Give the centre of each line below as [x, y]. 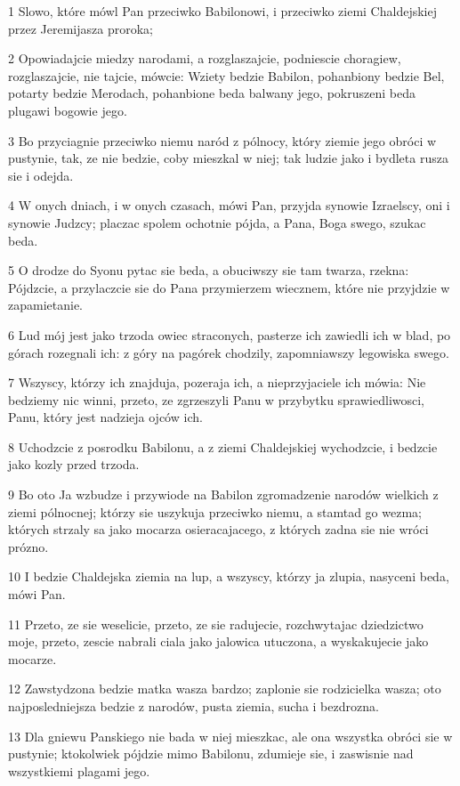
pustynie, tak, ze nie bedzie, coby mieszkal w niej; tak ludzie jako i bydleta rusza [228, 158]
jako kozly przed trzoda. [74, 464]
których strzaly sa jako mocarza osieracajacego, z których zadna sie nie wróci [218, 529]
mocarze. [32, 658]
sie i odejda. [41, 175]
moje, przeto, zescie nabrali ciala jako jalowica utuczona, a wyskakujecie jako [218, 641]
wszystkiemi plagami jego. [79, 770]
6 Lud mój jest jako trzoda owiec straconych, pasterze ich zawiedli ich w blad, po [230, 334]
